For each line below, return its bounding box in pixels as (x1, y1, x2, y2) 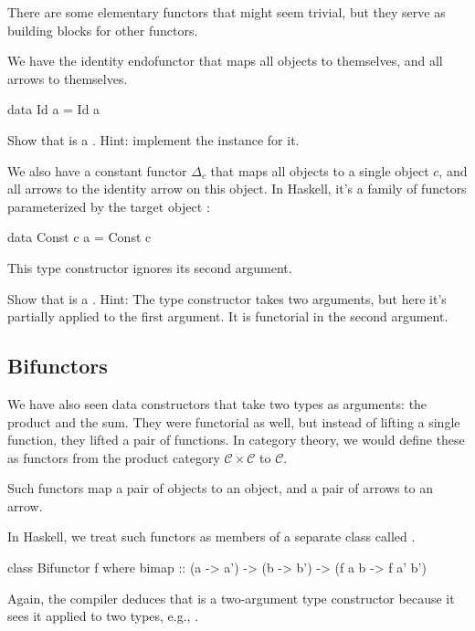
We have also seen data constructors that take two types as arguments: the (7, 394, 427, 413)
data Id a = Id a (7, 100, 100, 119)
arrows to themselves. (7, 68, 128, 88)
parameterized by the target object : (7, 196, 210, 216)
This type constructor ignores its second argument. (7, 258, 292, 277)
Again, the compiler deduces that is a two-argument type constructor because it (7, 588, 455, 607)
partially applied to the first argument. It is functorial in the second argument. (7, 307, 449, 326)
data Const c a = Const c (7, 227, 152, 247)
